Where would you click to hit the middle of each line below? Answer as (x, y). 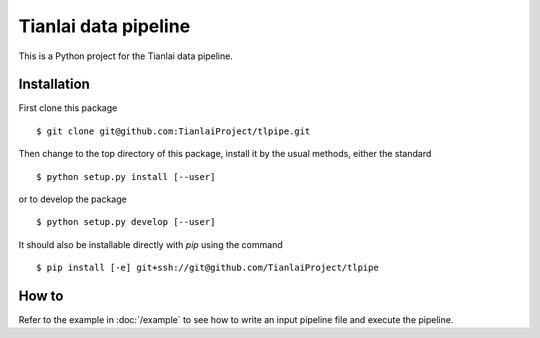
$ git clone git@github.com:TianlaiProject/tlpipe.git (173, 131)
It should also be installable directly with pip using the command (151, 244)
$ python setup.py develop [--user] (126, 222)
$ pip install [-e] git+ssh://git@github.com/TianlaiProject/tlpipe (207, 268)
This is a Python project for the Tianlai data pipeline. (126, 56)
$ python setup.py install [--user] (126, 176)
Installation (54, 84)
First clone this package (68, 108)
